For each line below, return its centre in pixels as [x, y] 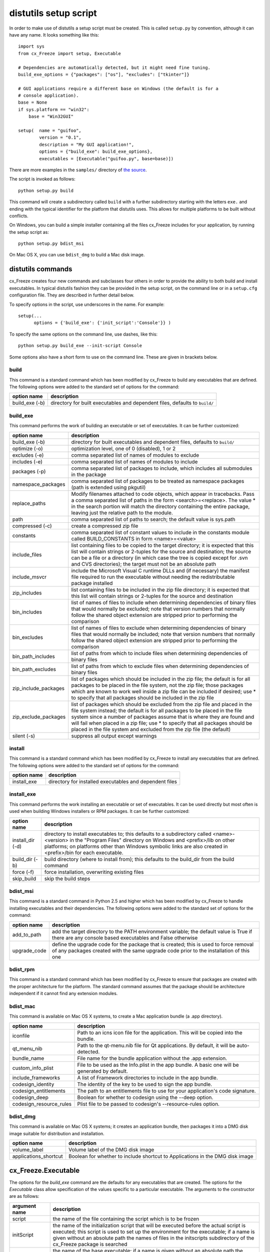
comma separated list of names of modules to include [134, 462]
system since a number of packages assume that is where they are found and [163, 717]
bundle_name [28, 1058]
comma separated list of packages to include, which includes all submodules [162, 468]
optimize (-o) [27, 448]
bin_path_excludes [34, 669]
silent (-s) [23, 736]
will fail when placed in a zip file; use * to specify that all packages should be [162, 723]
